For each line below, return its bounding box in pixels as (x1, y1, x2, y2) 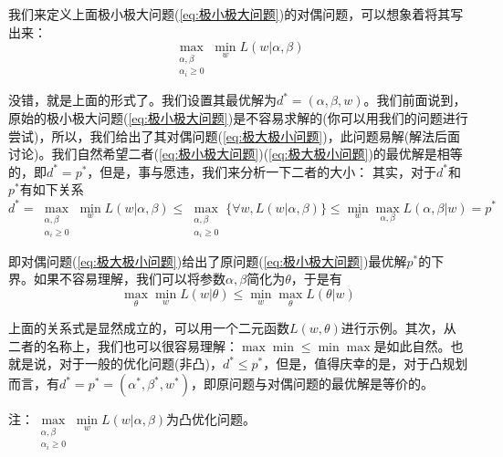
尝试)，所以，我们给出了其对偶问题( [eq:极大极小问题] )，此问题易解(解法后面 (8, 126, 461, 145)
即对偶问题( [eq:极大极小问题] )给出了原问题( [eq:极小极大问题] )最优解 (8, 251, 407, 270)
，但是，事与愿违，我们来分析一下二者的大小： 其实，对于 (87, 161, 437, 181)
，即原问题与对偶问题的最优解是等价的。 (190, 374, 434, 393)
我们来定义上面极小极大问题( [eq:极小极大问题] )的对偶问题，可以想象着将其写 (8, 5, 464, 23)
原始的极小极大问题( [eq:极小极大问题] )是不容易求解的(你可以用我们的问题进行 (8, 109, 468, 128)
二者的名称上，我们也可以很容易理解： (8, 336, 238, 355)
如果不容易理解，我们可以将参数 (33, 269, 225, 288)
